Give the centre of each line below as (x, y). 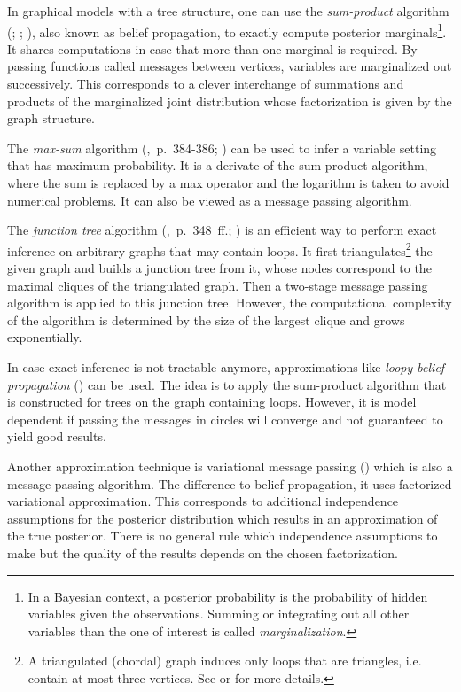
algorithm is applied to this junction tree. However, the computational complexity (230, 303)
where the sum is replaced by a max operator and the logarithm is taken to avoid (228, 183)
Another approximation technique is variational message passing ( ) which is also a (230, 466)
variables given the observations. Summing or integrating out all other (219, 614)
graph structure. (51, 118)
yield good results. (57, 436)
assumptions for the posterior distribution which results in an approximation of (223, 518)
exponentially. (45, 337)
